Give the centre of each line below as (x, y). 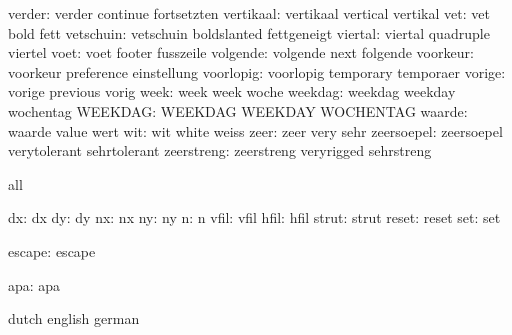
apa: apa (34, 284)
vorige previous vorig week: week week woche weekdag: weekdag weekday (232, 91)
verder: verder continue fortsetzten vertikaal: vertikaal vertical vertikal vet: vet (249, 13)
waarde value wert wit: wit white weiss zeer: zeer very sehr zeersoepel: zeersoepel (255, 130)
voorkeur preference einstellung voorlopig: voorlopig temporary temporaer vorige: (257, 71)
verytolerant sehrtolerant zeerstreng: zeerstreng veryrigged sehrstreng (220, 150)
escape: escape (52, 250)
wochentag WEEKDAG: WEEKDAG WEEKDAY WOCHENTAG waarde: (238, 110)
